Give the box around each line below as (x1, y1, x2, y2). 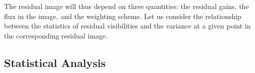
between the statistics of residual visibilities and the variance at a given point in (4, 20, 251, 31)
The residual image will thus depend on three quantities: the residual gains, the (4, 1, 249, 11)
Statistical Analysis (4, 54, 106, 70)
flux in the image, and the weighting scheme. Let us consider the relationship (4, 10, 241, 21)
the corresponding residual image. (4, 30, 108, 40)
